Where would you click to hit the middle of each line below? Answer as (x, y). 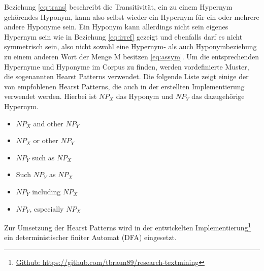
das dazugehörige (218, 96)
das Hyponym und (145, 96)
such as (43, 157)
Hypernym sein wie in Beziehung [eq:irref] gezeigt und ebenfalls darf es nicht (123, 36)
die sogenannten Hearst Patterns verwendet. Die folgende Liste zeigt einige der (126, 76)
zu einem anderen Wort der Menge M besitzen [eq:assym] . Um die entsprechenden (132, 56)
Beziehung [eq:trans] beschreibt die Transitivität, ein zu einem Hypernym (118, 7)
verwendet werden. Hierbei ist (51, 96)
